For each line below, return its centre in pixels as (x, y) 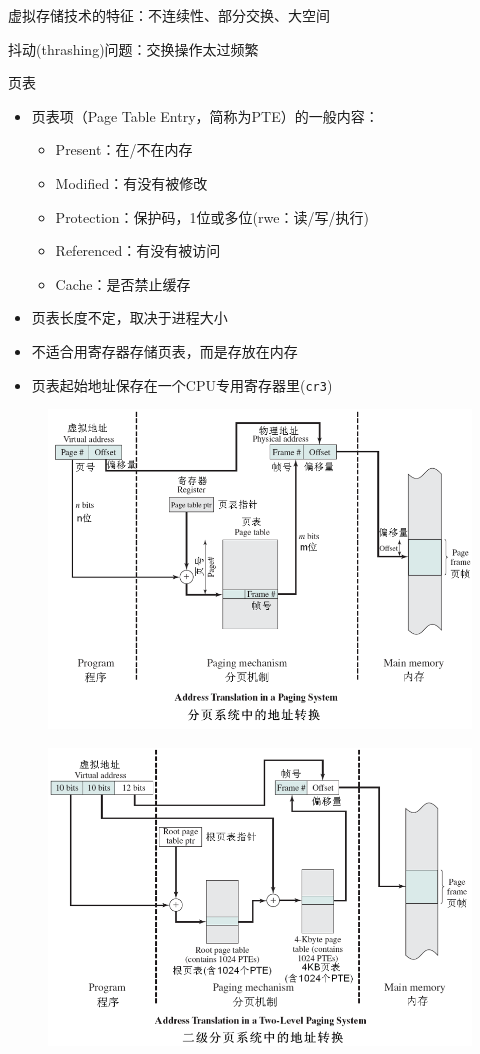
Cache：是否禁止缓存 (123, 283)
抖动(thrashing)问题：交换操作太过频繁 (133, 48)
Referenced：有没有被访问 (138, 250)
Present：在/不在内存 (124, 149)
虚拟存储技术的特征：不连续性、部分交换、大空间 (169, 15)
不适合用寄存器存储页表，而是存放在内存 (164, 350)
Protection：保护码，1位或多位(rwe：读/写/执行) (212, 216)
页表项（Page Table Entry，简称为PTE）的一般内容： (205, 115)
